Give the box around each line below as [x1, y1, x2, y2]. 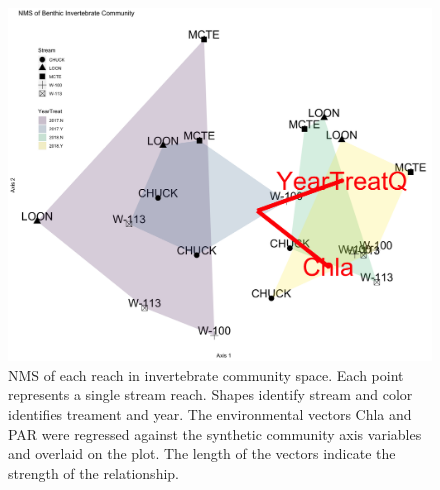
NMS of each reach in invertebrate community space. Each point [8, 364, 404, 385]
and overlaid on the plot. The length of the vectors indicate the [8, 443, 396, 464]
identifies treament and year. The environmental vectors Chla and [8, 403, 412, 424]
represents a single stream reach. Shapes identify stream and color [8, 384, 413, 405]
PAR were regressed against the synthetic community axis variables [8, 423, 422, 444]
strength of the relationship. [8, 462, 179, 483]
